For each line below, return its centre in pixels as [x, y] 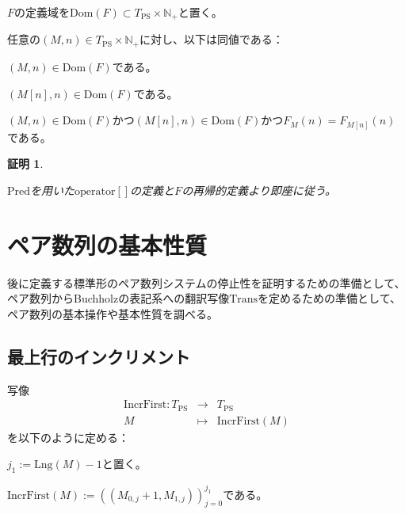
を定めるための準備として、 [329, 298]
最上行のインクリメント [99, 356]
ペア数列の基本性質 [107, 244]
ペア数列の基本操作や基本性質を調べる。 [113, 313]
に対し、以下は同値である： [211, 39]
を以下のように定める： [68, 437]
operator [95, 191]
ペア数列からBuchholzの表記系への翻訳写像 [118, 298]
